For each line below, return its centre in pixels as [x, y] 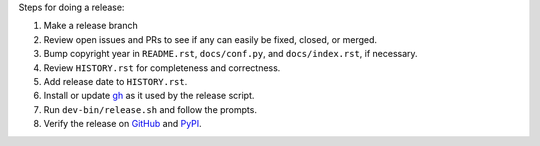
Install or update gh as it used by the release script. [149, 96]
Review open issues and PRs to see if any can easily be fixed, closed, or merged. [210, 39]
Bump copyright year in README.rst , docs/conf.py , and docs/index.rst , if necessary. [231, 54]
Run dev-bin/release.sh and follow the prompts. [150, 109]
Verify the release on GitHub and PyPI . [122, 124]
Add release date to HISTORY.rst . [115, 81]
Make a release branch [91, 26]
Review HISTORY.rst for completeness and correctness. [162, 67]
